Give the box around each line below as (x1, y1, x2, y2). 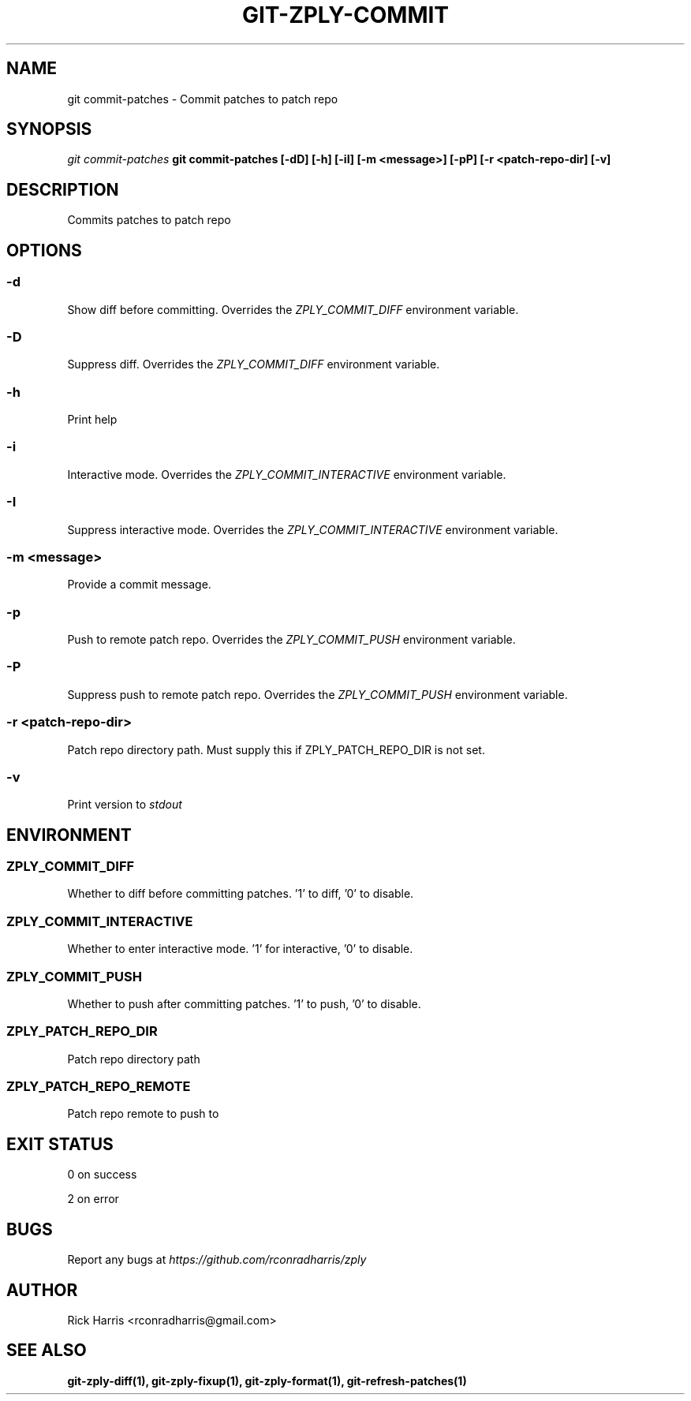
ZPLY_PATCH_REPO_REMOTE (6, 1078, 191, 1095)
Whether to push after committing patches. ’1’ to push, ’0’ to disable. (67, 996, 421, 1011)
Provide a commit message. (67, 577, 211, 592)
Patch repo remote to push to (67, 1107, 219, 1121)
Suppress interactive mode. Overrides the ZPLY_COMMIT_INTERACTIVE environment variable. (67, 522, 558, 536)
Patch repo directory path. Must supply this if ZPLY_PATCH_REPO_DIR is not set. (67, 742, 485, 757)
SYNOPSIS (6, 119, 92, 140)
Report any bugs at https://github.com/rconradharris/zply (67, 1253, 367, 1267)
